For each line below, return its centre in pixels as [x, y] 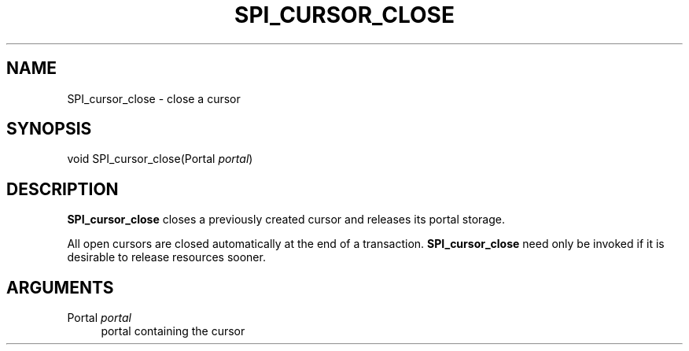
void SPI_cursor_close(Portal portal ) [160, 159]
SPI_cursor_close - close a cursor [154, 98]
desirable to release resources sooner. [166, 257]
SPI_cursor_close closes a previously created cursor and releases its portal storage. [286, 220]
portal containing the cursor [173, 331]
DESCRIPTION [63, 189]
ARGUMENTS [60, 287]
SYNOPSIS [49, 129]
